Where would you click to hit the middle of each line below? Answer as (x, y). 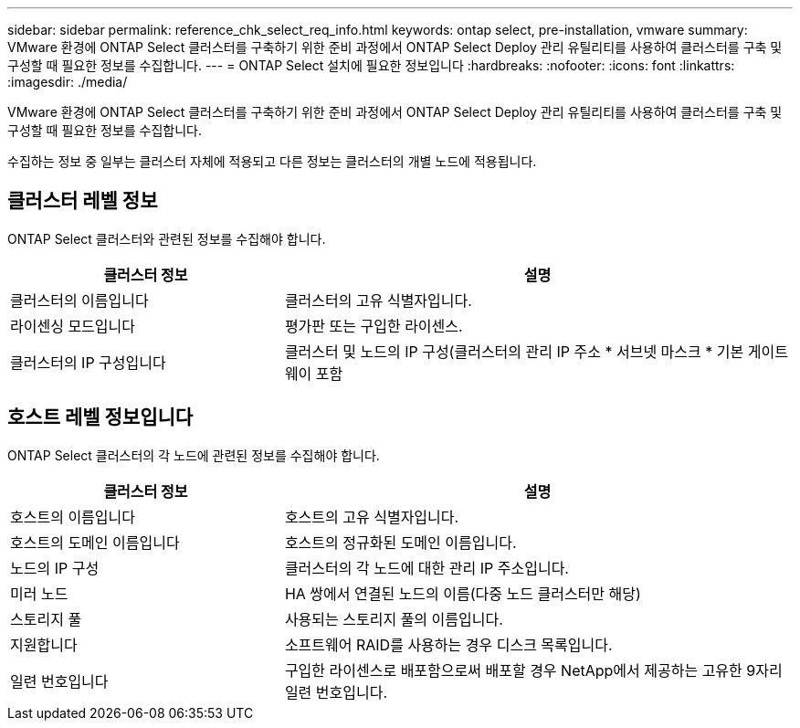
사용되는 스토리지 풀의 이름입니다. (394, 619)
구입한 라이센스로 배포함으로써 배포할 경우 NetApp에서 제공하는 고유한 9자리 (533, 670)
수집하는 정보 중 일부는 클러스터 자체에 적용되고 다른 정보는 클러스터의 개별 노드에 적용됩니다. (272, 161)
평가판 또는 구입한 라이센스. (374, 326)
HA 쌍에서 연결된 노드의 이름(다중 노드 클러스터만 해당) (463, 593)
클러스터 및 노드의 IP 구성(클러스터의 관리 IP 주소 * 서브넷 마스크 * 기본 (514, 351)
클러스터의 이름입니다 (79, 300)
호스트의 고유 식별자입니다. (372, 517)
